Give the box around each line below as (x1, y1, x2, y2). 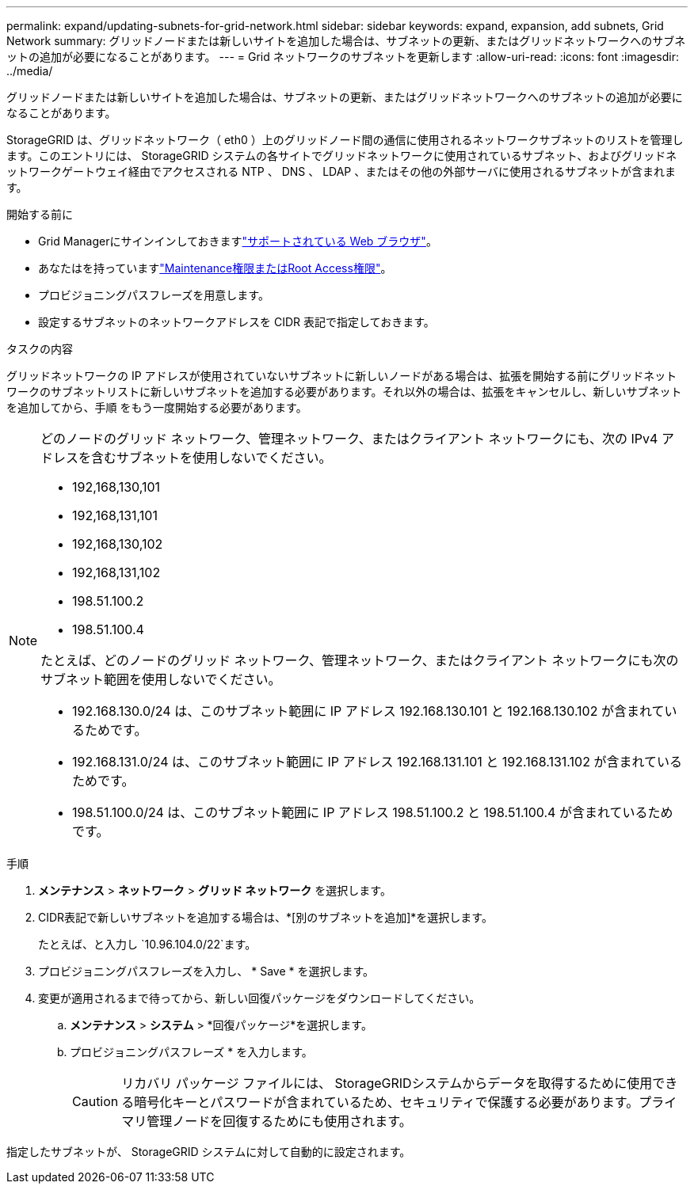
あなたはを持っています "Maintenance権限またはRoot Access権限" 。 (38, 261, 392, 275)
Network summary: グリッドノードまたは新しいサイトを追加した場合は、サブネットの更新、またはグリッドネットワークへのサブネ (6, 34, 686, 48)
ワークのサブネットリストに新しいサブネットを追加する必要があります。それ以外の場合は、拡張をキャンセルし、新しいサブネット (6, 385, 682, 398)
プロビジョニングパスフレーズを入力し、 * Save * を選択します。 (38, 964, 375, 978)
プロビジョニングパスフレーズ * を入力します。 (70, 1045, 313, 1059)
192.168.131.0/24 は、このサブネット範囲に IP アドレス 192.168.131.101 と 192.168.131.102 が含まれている (72, 754, 682, 770)
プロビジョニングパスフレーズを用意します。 (38, 288, 269, 302)
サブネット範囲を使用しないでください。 (40, 671, 281, 687)
